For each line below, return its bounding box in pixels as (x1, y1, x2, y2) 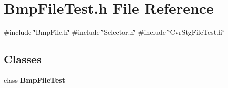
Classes (4, 51, 42, 67)
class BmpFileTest (4, 74, 65, 85)
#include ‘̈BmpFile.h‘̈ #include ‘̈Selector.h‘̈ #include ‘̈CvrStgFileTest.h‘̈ (4, 27, 224, 37)
